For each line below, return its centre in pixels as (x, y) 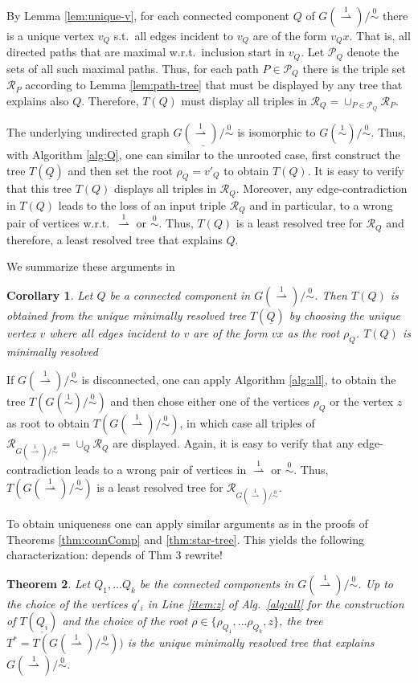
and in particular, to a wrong (321, 204)
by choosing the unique (344, 315)
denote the (373, 52)
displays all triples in (166, 188)
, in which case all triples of (247, 423)
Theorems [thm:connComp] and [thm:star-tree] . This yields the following (185, 539)
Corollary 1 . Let (50, 294)
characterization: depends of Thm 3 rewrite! (115, 555)
